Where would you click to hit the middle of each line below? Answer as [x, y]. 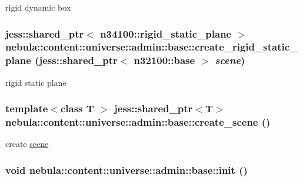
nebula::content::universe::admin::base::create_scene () [138, 122]
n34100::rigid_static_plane [166, 33]
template [27, 108]
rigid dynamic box [38, 7]
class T [77, 108]
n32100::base [164, 60]
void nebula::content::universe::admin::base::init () [126, 170]
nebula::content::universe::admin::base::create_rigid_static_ [152, 47]
